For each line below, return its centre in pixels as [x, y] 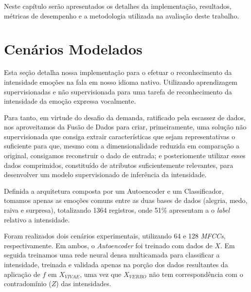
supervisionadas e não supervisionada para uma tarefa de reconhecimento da [118, 91]
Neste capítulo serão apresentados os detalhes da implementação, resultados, [118, 6]
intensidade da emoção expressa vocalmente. [70, 101]
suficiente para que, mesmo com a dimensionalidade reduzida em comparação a [122, 146]
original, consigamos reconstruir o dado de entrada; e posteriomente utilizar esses [125, 155]
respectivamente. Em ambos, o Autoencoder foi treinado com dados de [108, 245]
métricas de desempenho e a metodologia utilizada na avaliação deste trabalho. [122, 15]
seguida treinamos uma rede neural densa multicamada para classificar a [112, 255]
